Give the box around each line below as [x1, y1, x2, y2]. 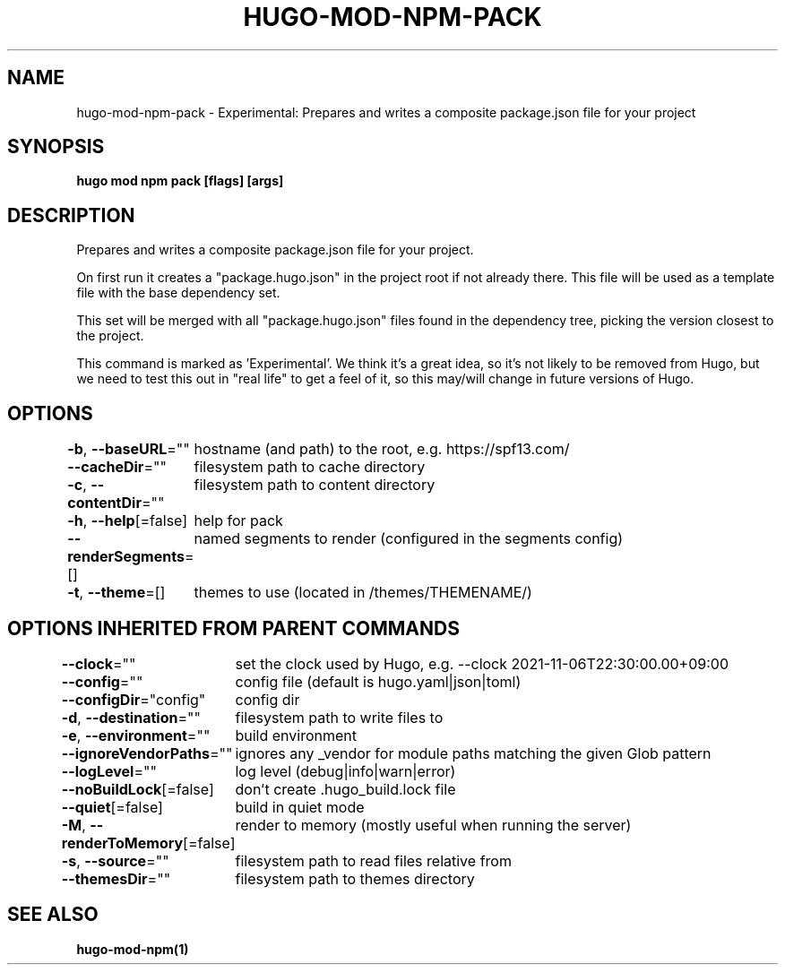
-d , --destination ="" [61, 708, 201, 727]
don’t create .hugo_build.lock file [235, 779, 456, 798]
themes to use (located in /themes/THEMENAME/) [194, 583, 532, 602]
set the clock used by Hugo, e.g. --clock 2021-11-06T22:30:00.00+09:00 [235, 654, 729, 673]
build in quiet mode [235, 797, 365, 816]
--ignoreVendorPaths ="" [61, 744, 233, 762]
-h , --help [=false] [67, 512, 188, 530]
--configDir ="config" [61, 690, 206, 709]
